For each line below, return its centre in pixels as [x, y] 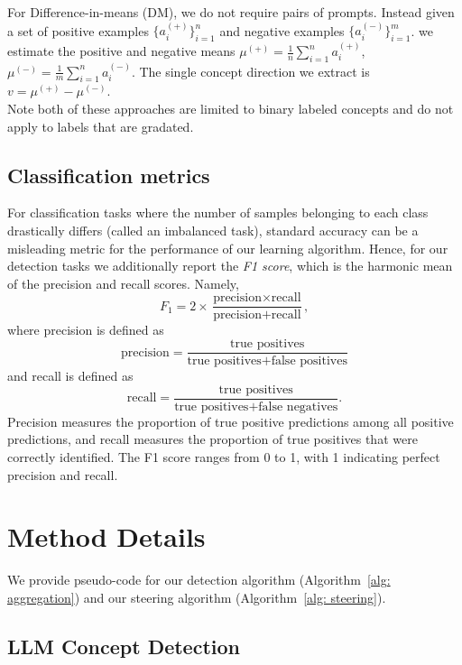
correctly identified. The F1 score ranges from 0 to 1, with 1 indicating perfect [224, 456]
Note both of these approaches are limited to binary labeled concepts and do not [231, 109]
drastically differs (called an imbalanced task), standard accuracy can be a [213, 230]
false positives [309, 361]
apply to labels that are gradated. [101, 126]
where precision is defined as [86, 330]
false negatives [298, 406]
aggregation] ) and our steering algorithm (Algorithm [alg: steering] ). [197, 597]
